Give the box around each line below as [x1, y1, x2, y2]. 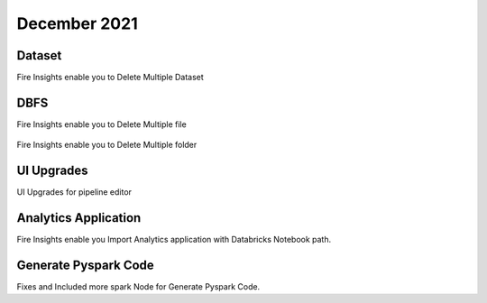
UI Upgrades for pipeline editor [16, 187, 133, 197]
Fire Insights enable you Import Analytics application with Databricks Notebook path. [16, 234, 332, 245]
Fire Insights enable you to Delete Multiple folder [16, 140, 198, 151]
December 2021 [16, 14, 139, 33]
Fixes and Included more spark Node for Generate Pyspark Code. [16, 281, 261, 292]
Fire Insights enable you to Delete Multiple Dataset [16, 72, 205, 83]
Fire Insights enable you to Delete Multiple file [16, 118, 187, 130]
